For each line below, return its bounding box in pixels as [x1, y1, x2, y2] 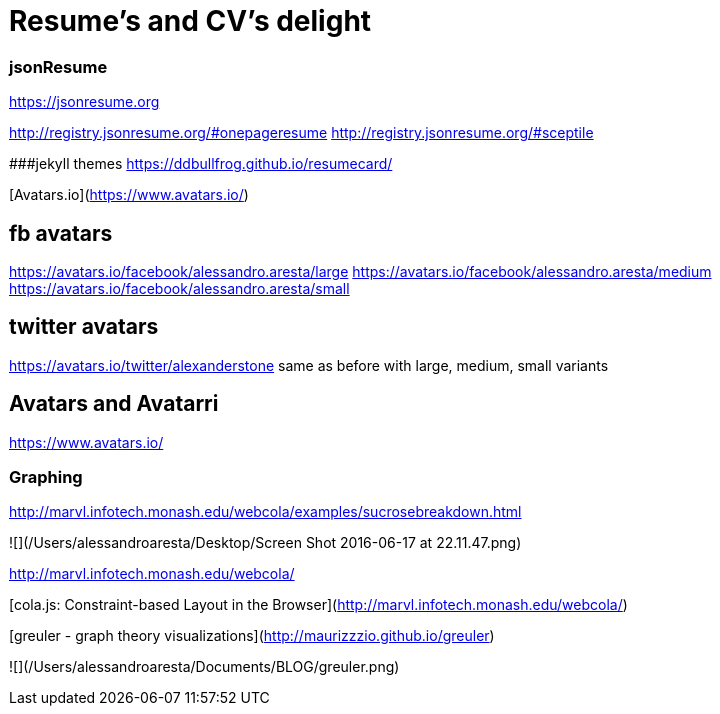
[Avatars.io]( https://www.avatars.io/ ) [9, 186, 249, 204]
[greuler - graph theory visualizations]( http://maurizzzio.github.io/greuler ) [9, 627, 495, 645]
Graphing [9, 467, 83, 488]
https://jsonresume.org [9, 93, 160, 111]
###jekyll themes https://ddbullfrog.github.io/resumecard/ [9, 155, 393, 173]
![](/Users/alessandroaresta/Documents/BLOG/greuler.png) [9, 658, 400, 676]
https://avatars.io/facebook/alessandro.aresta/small [9, 279, 350, 297]
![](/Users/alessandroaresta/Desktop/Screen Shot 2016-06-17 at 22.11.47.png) [9, 534, 522, 552]
